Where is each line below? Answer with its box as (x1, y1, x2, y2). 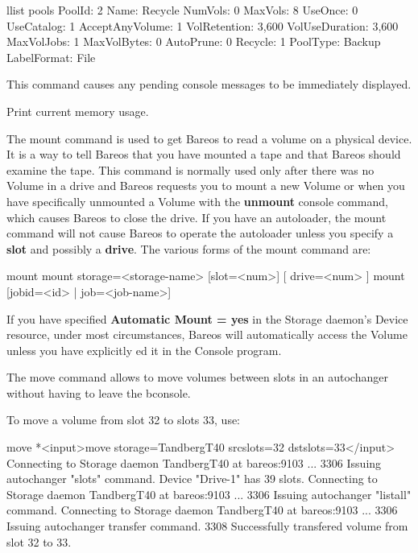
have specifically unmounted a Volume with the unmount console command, (6, 192, 388, 209)
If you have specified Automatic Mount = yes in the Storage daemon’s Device (6, 310, 408, 327)
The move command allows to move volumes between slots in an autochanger (6, 369, 388, 386)
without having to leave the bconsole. (6, 384, 191, 401)
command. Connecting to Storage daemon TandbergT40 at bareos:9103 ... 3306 (6, 501, 398, 518)
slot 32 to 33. (6, 533, 72, 550)
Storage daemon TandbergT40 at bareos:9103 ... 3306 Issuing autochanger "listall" (6, 485, 412, 502)
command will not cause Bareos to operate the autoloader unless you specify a (6, 225, 394, 241)
